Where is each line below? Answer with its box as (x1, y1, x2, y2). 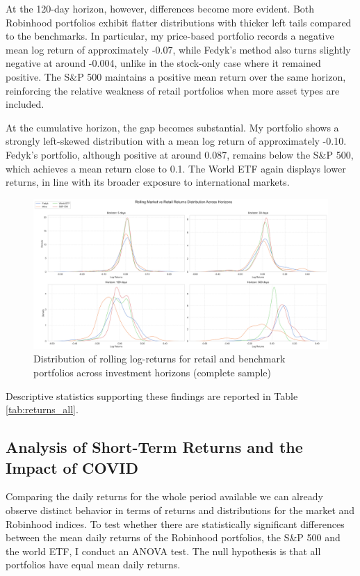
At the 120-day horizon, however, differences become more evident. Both (6, 1, 315, 15)
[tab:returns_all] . (6, 402, 79, 417)
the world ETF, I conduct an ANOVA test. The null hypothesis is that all (6, 543, 321, 558)
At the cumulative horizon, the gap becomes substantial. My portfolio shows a (6, 120, 339, 134)
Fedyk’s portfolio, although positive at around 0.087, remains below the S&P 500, (6, 147, 354, 161)
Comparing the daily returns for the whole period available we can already (6, 489, 323, 504)
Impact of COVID (6, 456, 138, 478)
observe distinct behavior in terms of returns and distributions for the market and (6, 503, 355, 518)
